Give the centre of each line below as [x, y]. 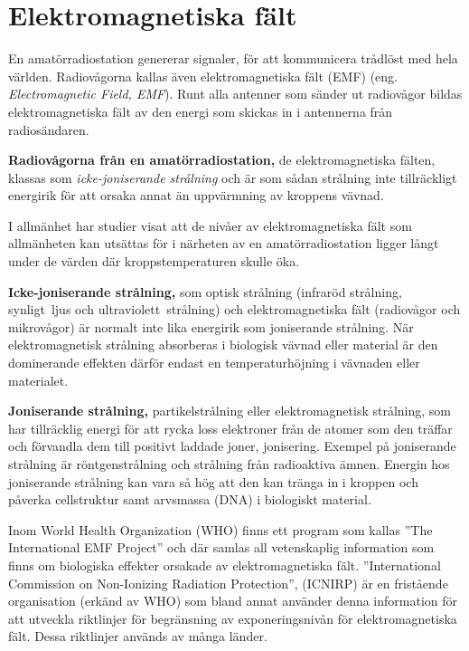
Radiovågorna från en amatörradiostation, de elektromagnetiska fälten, [222, 160]
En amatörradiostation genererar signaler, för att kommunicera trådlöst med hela [233, 58]
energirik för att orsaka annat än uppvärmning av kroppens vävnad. [196, 195]
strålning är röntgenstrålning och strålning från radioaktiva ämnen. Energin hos [229, 464]
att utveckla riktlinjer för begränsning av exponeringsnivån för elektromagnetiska [233, 618]
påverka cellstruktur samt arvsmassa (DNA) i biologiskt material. [190, 499]
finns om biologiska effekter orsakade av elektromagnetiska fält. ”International [225, 565]
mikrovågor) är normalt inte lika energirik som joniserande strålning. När [211, 326]
